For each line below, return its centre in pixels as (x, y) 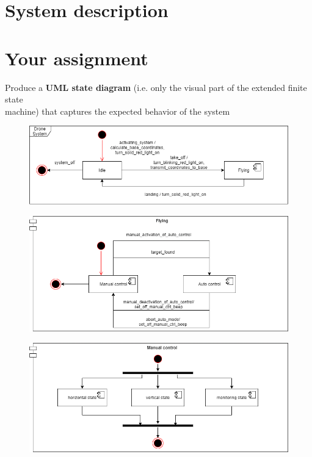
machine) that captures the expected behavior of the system (118, 111)
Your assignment (77, 58)
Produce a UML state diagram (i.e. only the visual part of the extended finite (156, 87)
